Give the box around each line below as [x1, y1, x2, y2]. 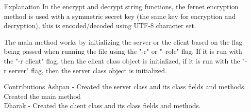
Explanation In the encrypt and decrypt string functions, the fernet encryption [4, 1, 239, 11]
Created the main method [4, 91, 81, 101]
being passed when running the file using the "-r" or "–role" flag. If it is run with [4, 46, 242, 56]
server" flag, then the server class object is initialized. [9, 65, 167, 75]
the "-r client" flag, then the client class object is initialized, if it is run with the [4, 55, 240, 65]
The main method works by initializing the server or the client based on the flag [4, 36, 243, 47]
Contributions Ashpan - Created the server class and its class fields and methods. [4, 81, 246, 92]
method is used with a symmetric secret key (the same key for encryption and [4, 11, 236, 21]
